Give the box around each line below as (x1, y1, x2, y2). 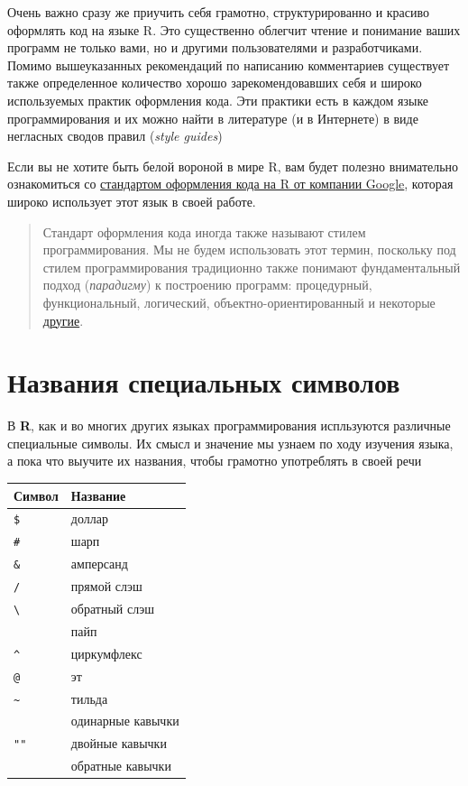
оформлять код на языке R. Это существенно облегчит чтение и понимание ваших (7, 20, 461, 39)
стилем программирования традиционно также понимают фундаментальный (42, 257, 461, 276)
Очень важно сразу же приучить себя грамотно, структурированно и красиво (7, 3, 430, 21)
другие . (42, 310, 84, 329)
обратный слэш (70, 599, 154, 617)
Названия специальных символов (7, 364, 400, 401)
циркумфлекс (70, 643, 142, 662)
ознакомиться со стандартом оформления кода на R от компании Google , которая (7, 174, 454, 193)
